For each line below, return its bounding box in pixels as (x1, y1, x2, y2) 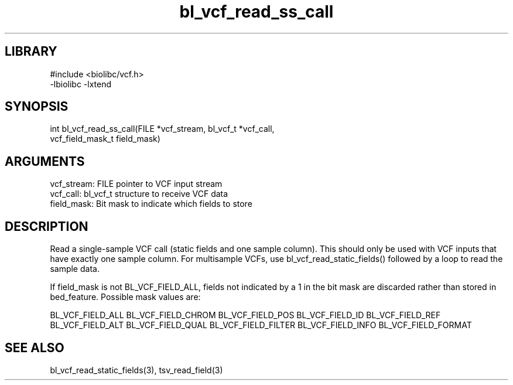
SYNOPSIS (5, 99, 69, 114)
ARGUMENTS (5, 154, 85, 169)
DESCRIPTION (5, 219, 88, 234)
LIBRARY (5, 44, 57, 59)
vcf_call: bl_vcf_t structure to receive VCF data (50, 189, 228, 199)
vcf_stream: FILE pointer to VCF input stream (50, 179, 223, 189)
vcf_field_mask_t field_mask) (50, 134, 160, 144)
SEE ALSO (5, 340, 64, 355)
